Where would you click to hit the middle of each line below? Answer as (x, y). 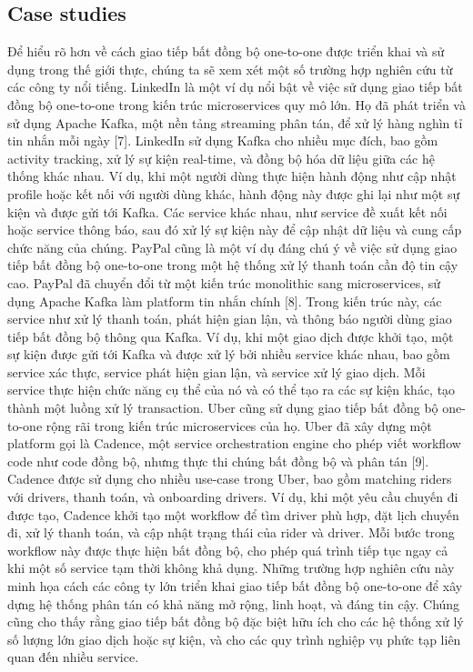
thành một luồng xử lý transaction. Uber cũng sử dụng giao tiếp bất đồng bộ (223, 408)
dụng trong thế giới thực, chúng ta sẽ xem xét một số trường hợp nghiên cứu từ (230, 69)
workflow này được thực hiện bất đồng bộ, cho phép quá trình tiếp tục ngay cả (228, 550)
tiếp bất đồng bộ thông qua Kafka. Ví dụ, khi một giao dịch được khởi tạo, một (231, 336)
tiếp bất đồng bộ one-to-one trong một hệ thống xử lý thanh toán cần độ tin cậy (233, 265)
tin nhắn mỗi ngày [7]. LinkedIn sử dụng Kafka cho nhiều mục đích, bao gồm (223, 140)
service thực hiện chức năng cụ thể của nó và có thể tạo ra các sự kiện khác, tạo (231, 390)
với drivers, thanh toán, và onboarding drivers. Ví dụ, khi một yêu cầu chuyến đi (233, 497)
